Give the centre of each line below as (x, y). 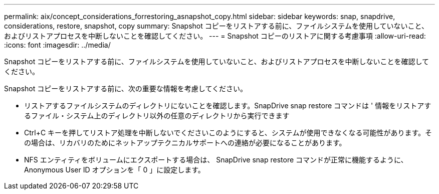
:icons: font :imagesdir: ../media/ (57, 45)
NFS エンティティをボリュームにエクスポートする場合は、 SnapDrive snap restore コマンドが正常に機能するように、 (216, 160)
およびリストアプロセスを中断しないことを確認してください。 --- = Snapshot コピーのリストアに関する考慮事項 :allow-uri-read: (215, 36)
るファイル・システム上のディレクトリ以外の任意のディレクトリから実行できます (157, 116)
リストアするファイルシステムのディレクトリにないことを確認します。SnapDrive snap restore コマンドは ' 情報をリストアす (228, 106)
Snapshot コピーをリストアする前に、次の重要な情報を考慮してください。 (126, 88)
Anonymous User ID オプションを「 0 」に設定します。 (115, 170)
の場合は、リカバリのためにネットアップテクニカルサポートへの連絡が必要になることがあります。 (185, 143)
